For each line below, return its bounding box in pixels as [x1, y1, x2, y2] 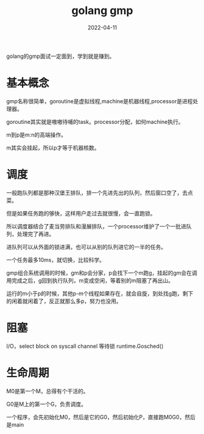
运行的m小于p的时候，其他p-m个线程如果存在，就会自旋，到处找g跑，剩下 [6, 289, 194, 297]
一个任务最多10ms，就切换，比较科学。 [6, 256, 105, 263]
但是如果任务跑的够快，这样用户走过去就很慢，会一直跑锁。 [6, 209, 156, 217]
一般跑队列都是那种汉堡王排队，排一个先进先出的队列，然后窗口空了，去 [6, 189, 188, 196]
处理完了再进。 [16, 230, 55, 237]
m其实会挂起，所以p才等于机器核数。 [6, 144, 100, 151]
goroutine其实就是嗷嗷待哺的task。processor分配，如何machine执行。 [6, 118, 184, 125]
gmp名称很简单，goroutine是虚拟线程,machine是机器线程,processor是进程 [6, 97, 193, 104]
